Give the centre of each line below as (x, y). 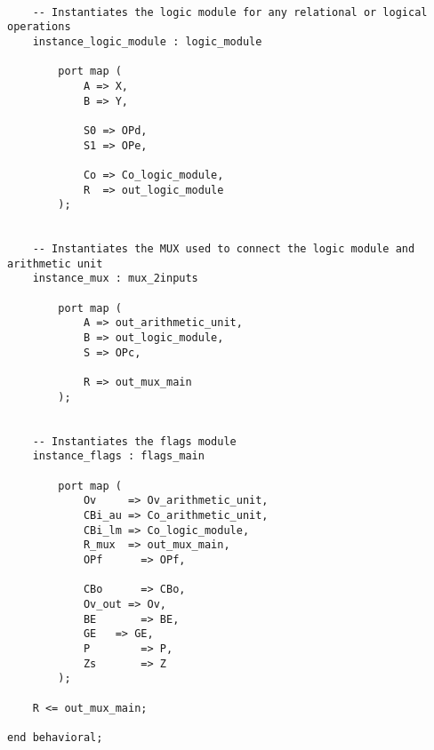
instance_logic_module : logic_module (147, 41)
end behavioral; (55, 737)
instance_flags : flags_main (118, 456)
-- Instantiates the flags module (134, 441)
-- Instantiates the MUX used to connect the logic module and (224, 249)
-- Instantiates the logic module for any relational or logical (230, 12)
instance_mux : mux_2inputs (115, 279)
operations (39, 27)
